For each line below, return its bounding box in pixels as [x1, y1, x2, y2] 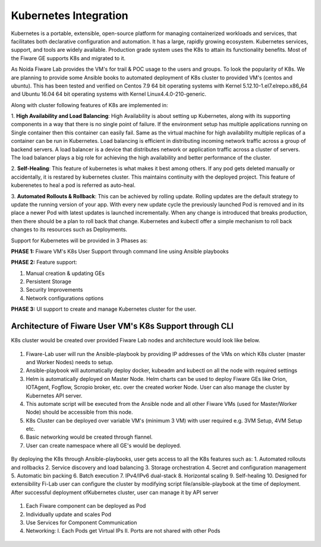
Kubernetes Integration [11, 9, 129, 22]
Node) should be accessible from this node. [26, 408, 133, 416]
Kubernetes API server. [26, 392, 83, 399]
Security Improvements [26, 286, 83, 293]
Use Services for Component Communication [26, 518, 137, 526]
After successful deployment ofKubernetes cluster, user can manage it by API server [11, 489, 219, 496]
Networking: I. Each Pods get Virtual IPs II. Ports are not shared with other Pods [26, 527, 221, 535]
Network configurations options [26, 295, 104, 302]
